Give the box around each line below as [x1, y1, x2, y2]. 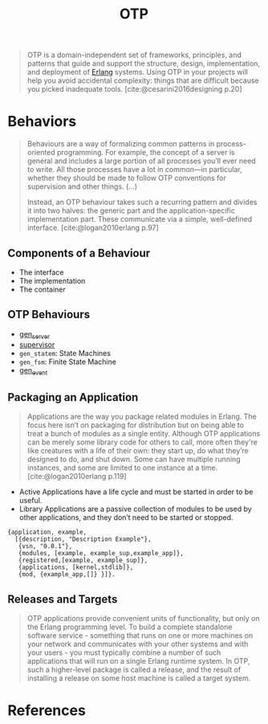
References [7, 702, 86, 720]
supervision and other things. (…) [26, 182, 138, 191]
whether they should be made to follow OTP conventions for [26, 174, 226, 183]
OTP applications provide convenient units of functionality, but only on [26, 613, 260, 623]
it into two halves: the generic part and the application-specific [26, 206, 236, 215]
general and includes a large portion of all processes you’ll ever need [26, 156, 256, 166]
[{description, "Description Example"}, [14, 535, 152, 543]
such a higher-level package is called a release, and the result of [26, 665, 242, 674]
